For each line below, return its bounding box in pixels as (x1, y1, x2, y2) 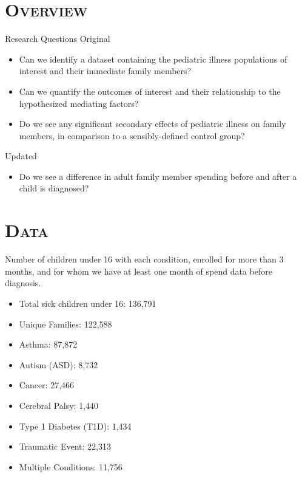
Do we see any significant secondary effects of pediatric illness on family (19, 117, 286, 130)
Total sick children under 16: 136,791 (19, 297, 156, 309)
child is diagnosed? (19, 182, 89, 194)
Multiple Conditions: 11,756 (19, 460, 122, 473)
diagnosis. (5, 276, 41, 289)
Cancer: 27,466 (19, 379, 75, 391)
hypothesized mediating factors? (19, 97, 139, 109)
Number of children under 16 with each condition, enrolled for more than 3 (5, 253, 284, 266)
